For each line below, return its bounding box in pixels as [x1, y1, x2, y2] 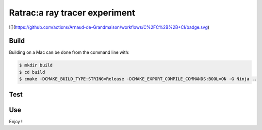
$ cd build [19, 69, 45, 75]
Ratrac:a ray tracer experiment [9, 7, 135, 18]
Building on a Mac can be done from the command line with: [9, 49, 130, 55]
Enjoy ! [9, 118, 23, 124]
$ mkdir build [19, 63, 53, 68]
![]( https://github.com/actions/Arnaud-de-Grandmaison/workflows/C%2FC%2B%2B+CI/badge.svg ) [9, 24, 210, 30]
